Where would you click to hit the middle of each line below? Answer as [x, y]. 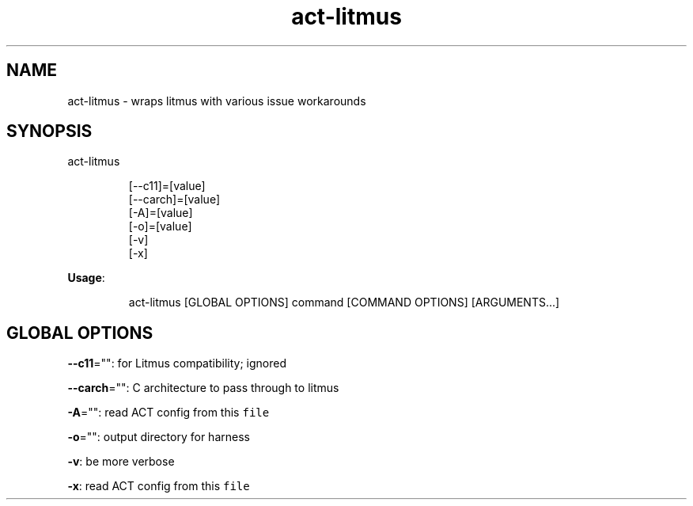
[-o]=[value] [160, 226]
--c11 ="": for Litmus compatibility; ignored [177, 363]
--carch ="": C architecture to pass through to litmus [203, 388]
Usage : [86, 278]
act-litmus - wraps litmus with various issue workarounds [217, 101]
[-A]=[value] [161, 213]
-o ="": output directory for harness [159, 437]
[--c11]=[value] [167, 186]
